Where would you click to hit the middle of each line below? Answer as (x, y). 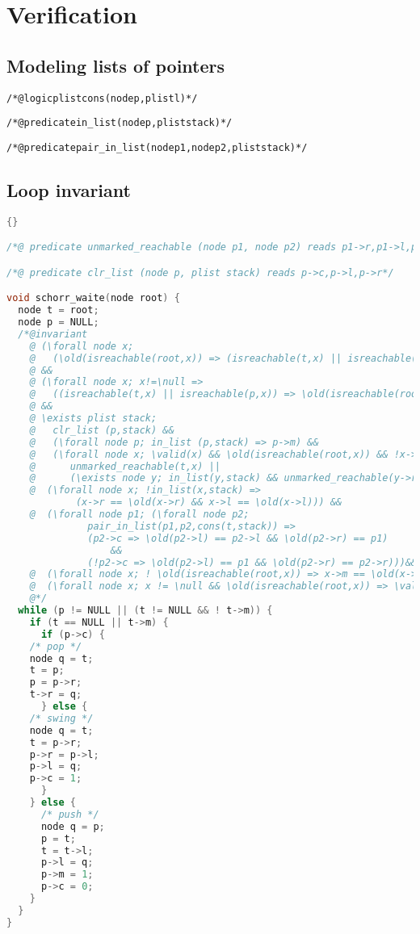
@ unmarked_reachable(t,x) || (125, 466)
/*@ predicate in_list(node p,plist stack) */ (120, 123)
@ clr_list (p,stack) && (102, 430)
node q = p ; (73, 826)
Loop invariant (69, 189)
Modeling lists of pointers (116, 65)
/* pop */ (56, 646)
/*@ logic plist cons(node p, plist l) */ (102, 98)
